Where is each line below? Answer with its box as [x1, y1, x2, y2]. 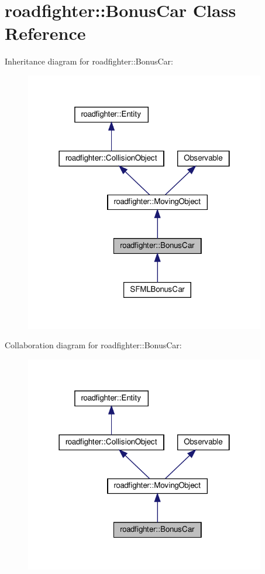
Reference [5, 21, 86, 45]
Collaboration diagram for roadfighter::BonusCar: [5, 339, 182, 351]
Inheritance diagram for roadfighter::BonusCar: [5, 55, 173, 67]
